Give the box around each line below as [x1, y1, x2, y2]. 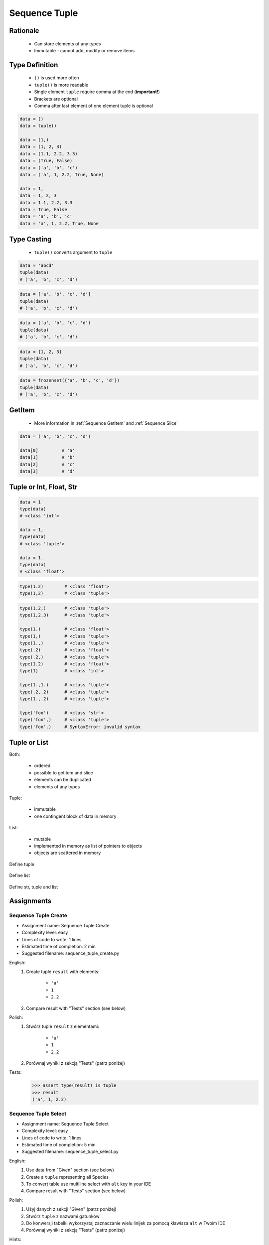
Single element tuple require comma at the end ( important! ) [34, 89, 160, 95]
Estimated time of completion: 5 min [21, 1142, 96, 1148]
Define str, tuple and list [9, 884, 58, 890]
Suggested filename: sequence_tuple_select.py [21, 1148, 119, 1155]
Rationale [9, 26, 39, 35]
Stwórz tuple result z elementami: [26, 1023, 100, 1029]
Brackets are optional [34, 96, 78, 102]
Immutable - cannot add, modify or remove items [34, 47, 135, 53]
